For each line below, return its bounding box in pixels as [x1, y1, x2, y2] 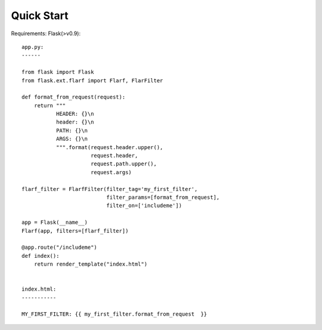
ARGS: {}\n [55, 135, 88, 143]
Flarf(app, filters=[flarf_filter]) [21, 227, 129, 234]
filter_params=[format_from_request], [106, 194, 220, 201]
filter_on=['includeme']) [106, 202, 182, 209]
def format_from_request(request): [21, 94, 126, 101]
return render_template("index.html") [33, 261, 148, 268]
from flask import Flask [21, 69, 94, 76]
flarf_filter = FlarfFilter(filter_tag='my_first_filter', [21, 186, 198, 192]
